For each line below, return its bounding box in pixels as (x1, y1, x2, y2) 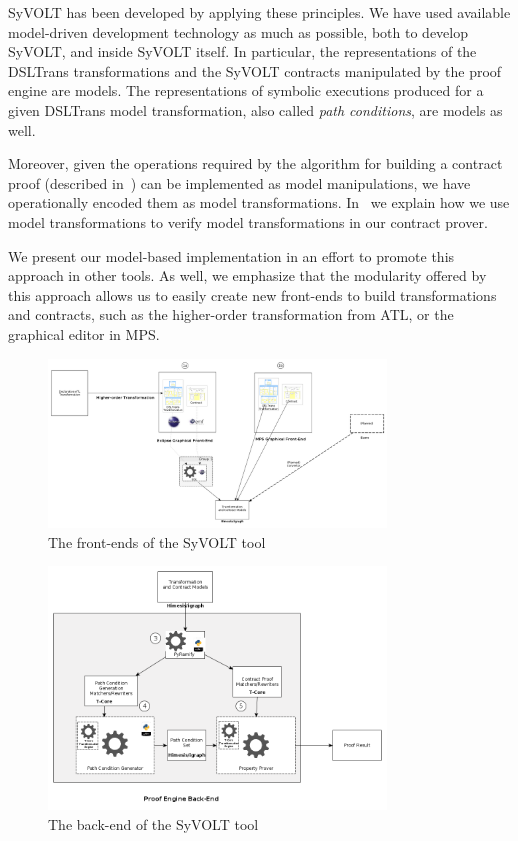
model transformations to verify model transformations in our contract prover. (8, 211, 488, 232)
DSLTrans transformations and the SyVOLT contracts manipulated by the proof (8, 60, 502, 81)
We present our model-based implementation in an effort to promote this (8, 245, 455, 266)
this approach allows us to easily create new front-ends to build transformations (8, 284, 497, 305)
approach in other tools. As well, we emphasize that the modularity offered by (8, 265, 487, 286)
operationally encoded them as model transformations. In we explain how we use (8, 192, 510, 213)
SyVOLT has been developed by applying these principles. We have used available (8, 2, 511, 22)
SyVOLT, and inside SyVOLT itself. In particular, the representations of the (8, 41, 477, 62)
